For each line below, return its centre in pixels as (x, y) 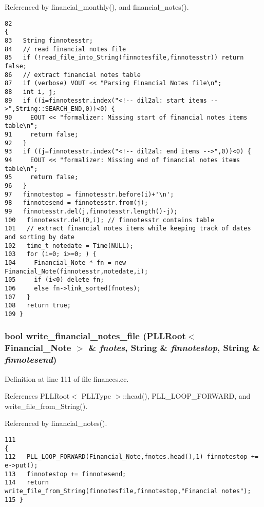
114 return (27, 483)
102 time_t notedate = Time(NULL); (69, 246)
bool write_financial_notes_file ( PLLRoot (95, 336)
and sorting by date (40, 237)
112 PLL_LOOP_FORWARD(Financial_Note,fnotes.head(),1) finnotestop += (131, 457)
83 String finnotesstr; (49, 40)
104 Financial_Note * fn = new (65, 262)
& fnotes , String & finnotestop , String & (174, 348)
